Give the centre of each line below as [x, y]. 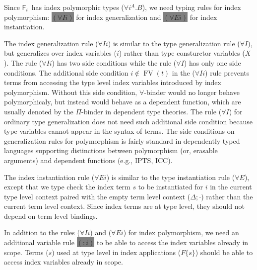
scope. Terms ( [26, 252]
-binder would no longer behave [192, 92]
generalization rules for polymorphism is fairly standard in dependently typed [122, 140]
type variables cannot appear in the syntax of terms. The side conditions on [119, 131]
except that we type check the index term [67, 187]
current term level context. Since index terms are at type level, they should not [124, 206]
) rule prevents [227, 72]
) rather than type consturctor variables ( [182, 53]
